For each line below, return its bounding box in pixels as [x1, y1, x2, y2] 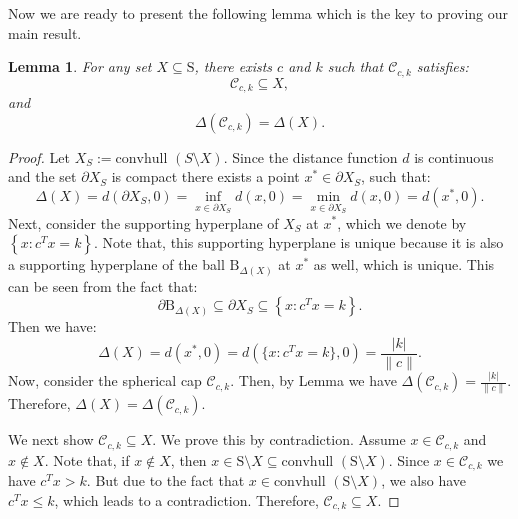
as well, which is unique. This [313, 254, 495, 275]
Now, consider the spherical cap [8, 370, 202, 391]
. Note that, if [44, 449, 130, 470]
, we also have [381, 470, 466, 491]
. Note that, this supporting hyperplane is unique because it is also [94, 232, 504, 253]
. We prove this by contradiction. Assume [152, 429, 406, 450]
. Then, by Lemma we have [230, 370, 397, 391]
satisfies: [416, 56, 469, 77]
